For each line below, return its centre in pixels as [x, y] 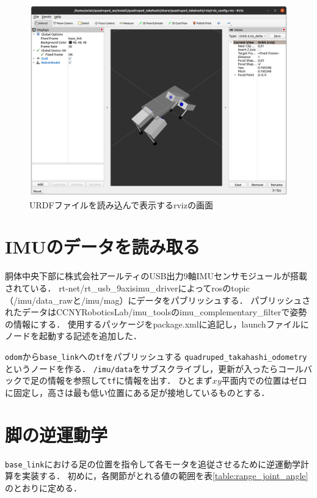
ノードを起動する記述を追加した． [73, 336]
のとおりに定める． [43, 487]
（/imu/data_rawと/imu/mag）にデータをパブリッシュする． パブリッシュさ [158, 300]
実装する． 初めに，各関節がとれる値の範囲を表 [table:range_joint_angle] [165, 476]
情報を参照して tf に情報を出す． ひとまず [130, 380]
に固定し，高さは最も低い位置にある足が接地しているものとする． [137, 392]
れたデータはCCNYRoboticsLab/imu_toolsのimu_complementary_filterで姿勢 [156, 312]
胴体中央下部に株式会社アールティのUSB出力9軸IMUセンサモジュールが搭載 [156, 276]
